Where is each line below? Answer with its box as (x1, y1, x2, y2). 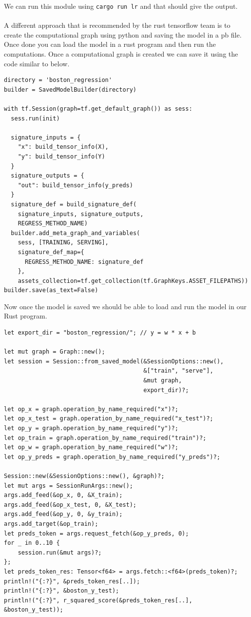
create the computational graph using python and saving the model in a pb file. (4, 29, 242, 40)
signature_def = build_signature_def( (11, 200, 137, 208)
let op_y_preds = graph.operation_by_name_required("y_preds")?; (4, 453, 220, 460)
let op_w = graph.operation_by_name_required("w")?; (4, 444, 178, 451)
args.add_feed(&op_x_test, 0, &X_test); (4, 501, 137, 508)
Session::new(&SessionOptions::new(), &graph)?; (4, 472, 165, 479)
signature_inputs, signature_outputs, (18, 210, 144, 218)
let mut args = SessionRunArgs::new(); (4, 482, 133, 489)
